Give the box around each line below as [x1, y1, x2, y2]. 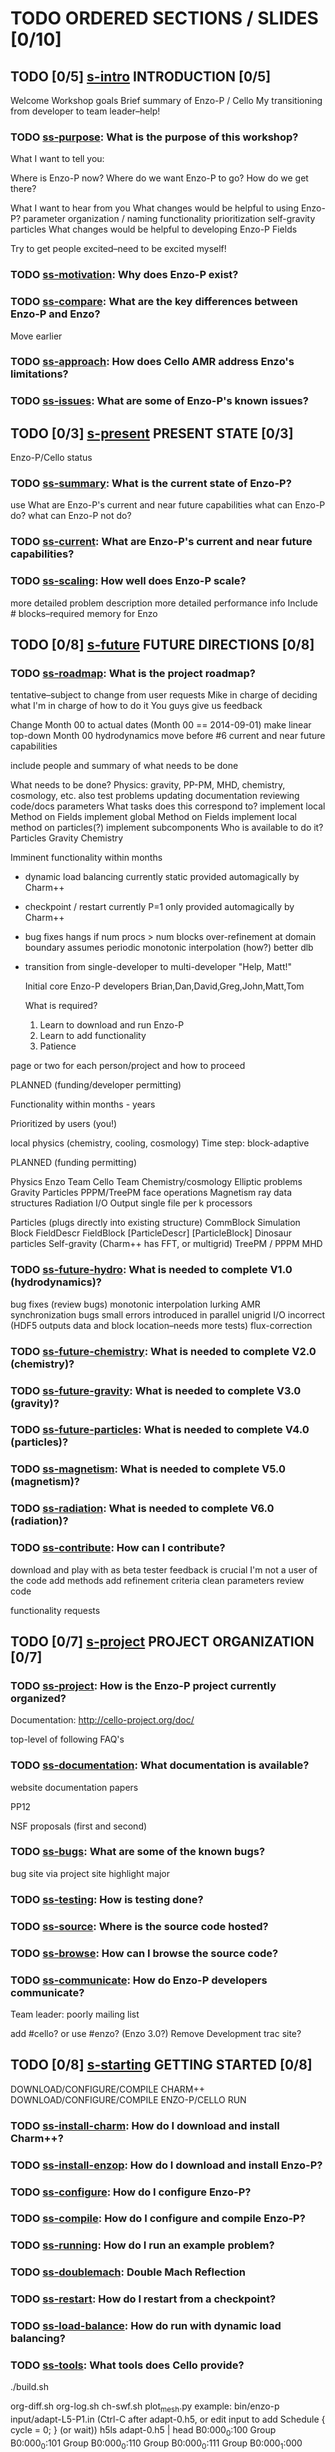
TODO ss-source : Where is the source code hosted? [10, 1919, 269, 1933]
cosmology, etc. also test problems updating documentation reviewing [10, 790, 300, 802]
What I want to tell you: [10, 153, 105, 165]
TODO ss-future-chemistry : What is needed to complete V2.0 [10, 1344, 317, 1358]
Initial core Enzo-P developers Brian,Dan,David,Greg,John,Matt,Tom [24, 980, 305, 992]
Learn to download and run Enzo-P [39, 1019, 185, 1031]
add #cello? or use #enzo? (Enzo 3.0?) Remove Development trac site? [10, 2027, 302, 2039]
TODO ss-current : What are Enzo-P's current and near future [10, 535, 313, 549]
